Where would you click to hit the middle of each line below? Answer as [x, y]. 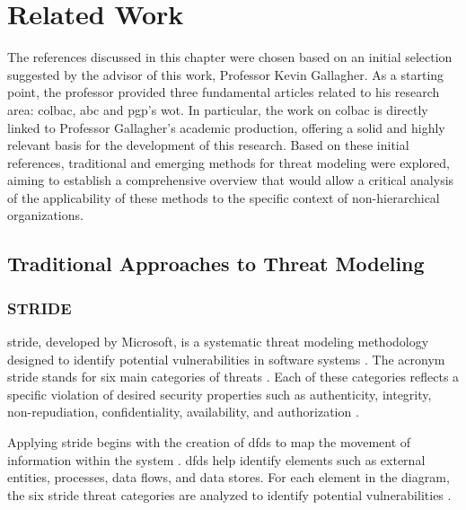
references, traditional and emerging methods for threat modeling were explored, [229, 162]
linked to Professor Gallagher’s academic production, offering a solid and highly [226, 127]
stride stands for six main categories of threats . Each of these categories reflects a [233, 377]
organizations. [45, 215]
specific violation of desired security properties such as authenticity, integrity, [220, 394]
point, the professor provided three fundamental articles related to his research [224, 92]
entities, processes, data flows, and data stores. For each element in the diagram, [229, 477]
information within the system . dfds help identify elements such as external [216, 459]
